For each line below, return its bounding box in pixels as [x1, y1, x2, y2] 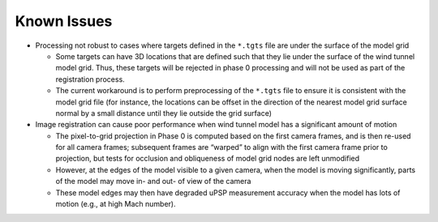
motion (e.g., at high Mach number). [55, 199, 176, 209]
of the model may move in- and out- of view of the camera [55, 177, 251, 186]
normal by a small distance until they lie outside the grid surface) [55, 108, 272, 117]
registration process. [55, 74, 125, 84]
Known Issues [15, 12, 113, 30]
